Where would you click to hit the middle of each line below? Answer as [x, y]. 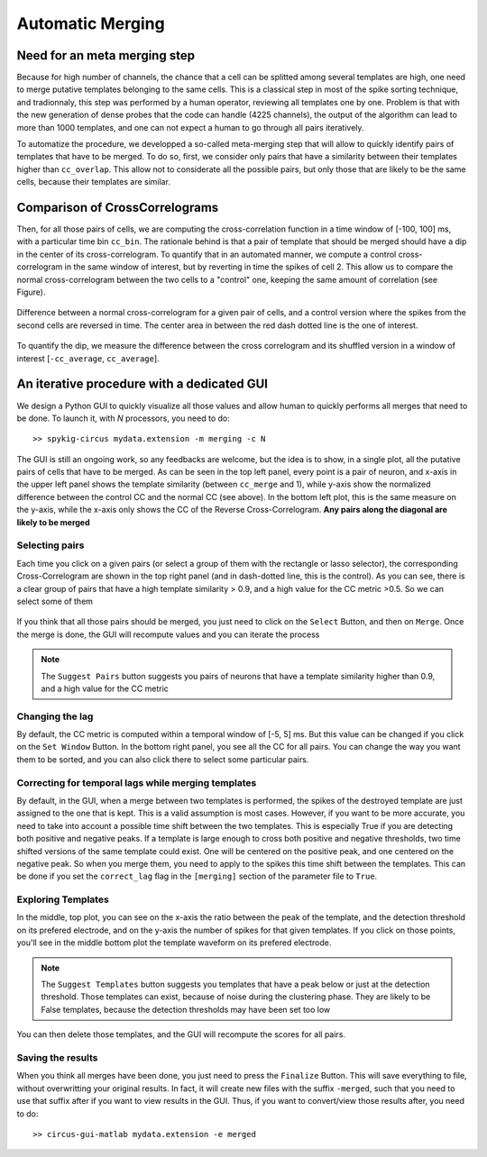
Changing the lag [55, 716]
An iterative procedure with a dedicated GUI [142, 384]
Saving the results [57, 1057]
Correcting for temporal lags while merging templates [137, 782]
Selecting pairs [51, 545]
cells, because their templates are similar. [94, 182]
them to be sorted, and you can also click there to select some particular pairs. [163, 759]
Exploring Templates [63, 899]
